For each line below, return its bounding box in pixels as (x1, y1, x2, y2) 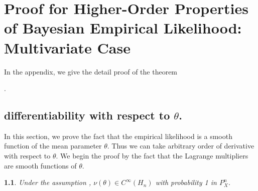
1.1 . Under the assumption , (4, 177, 91, 187)
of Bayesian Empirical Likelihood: (4, 17, 242, 38)
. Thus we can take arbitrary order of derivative (107, 140, 254, 151)
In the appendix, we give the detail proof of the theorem (4, 66, 178, 76)
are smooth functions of (4, 160, 77, 170)
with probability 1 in (155, 177, 217, 187)
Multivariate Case (4, 37, 131, 57)
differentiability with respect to (4, 107, 170, 123)
